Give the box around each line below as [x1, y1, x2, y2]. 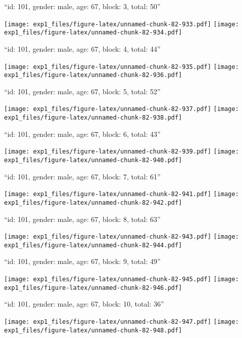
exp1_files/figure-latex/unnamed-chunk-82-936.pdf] [4, 71, 182, 79]
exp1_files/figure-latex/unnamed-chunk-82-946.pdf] [4, 284, 182, 291]
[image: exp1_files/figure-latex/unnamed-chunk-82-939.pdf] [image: [4, 148, 239, 156]
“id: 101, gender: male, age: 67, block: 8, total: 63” [4, 213, 161, 224]
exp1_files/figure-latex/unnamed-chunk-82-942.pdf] [4, 199, 182, 206]
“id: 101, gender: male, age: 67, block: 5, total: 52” [4, 86, 161, 96]
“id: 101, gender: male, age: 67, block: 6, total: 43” [4, 128, 161, 139]
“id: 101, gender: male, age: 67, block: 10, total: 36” [4, 298, 164, 309]
